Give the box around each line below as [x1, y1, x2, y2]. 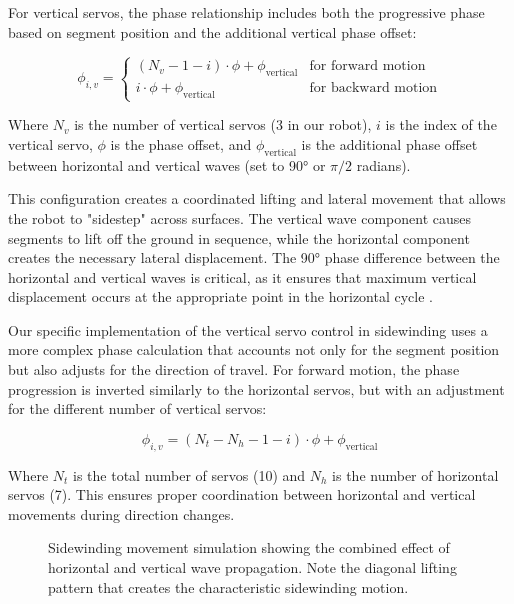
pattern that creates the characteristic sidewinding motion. [48, 576, 409, 597]
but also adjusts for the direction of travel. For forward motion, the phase [8, 359, 460, 380]
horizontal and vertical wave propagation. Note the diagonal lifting [48, 557, 457, 578]
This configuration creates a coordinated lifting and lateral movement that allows [8, 188, 506, 209]
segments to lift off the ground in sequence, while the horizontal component [8, 227, 470, 248]
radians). [356, 154, 411, 175]
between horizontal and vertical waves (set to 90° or [8, 154, 326, 175]
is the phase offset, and [110, 133, 252, 154]
